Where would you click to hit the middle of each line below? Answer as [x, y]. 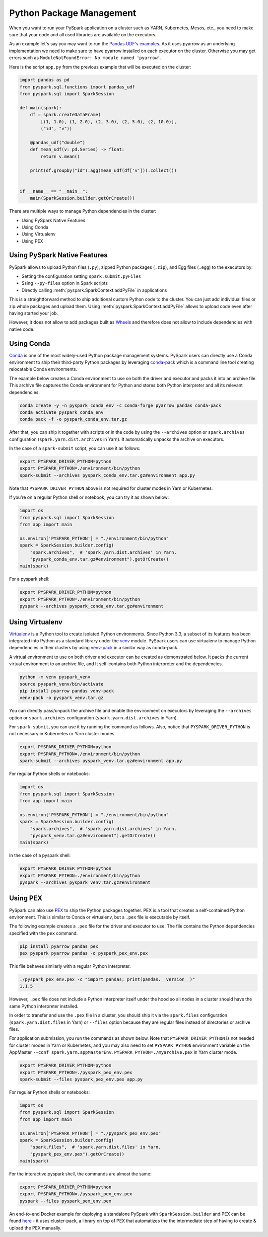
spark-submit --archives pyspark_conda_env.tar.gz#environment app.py [107, 475]
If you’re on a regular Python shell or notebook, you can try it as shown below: [89, 497]
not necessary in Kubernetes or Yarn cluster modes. [63, 734]
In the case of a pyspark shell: [40, 855]
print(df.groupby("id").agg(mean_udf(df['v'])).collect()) [103, 170]
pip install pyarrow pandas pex [59, 946]
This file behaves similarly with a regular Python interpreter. [70, 966]
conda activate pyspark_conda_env [62, 412]
